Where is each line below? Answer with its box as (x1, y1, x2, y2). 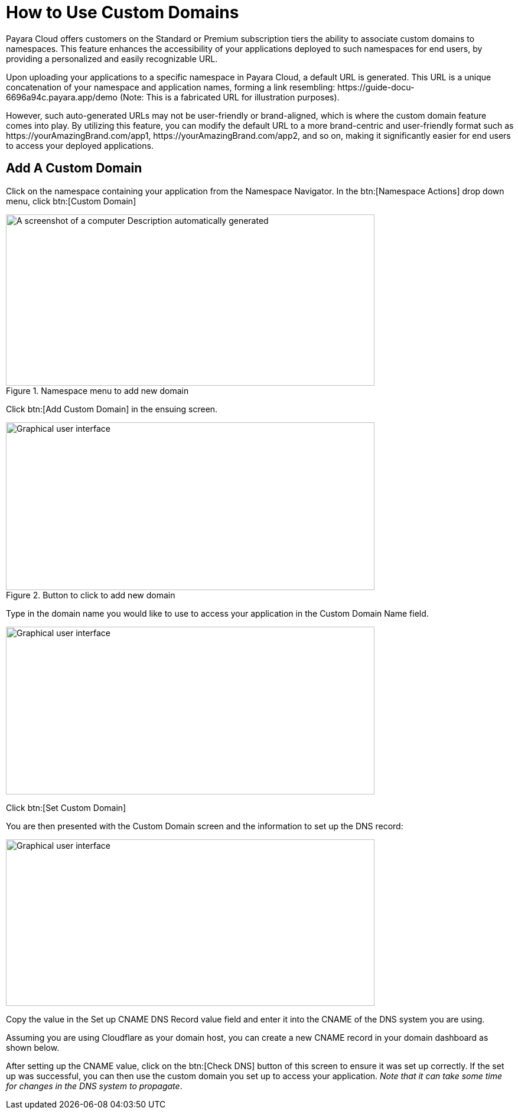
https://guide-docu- (337, 82, 415, 92)
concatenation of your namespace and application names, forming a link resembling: (6, 82, 335, 92)
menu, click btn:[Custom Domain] (6, 196, 136, 206)
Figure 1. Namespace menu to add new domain (6, 385, 189, 396)
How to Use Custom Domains (6, 2, 239, 22)
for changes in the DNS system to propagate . (6, 1080, 183, 1091)
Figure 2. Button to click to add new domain (6, 589, 175, 600)
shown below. (6, 1042, 60, 1053)
